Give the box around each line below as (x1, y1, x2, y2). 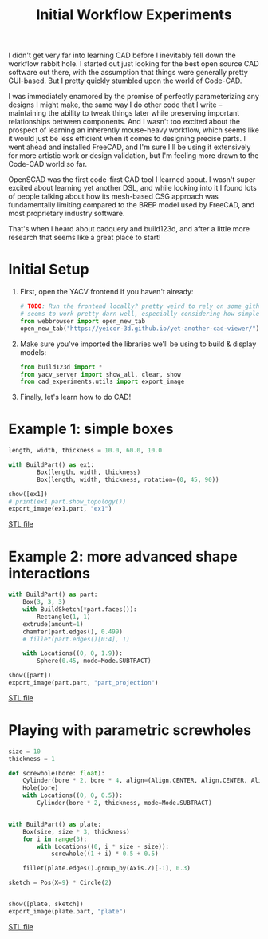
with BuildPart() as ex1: (8, 461, 94, 469)
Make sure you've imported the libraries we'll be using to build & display (19, 339, 257, 349)
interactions (8, 564, 90, 582)
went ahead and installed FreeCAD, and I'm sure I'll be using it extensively (8, 142, 251, 152)
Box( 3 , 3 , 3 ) (22, 598, 66, 606)
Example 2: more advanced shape (8, 547, 238, 566)
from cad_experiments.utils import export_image (19, 377, 185, 386)
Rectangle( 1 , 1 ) (37, 613, 91, 621)
